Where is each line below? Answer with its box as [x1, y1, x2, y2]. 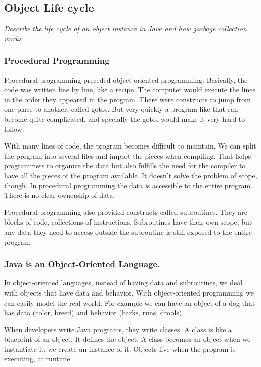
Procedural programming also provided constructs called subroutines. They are [4, 206, 247, 217]
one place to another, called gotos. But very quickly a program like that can [4, 104, 238, 114]
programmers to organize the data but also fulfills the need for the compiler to [4, 160, 246, 171]
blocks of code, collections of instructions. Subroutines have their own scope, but [4, 216, 252, 227]
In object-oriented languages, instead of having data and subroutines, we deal [4, 277, 243, 288]
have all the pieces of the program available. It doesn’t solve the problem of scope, [4, 170, 257, 180]
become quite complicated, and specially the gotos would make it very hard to [4, 113, 245, 124]
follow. [4, 123, 24, 134]
